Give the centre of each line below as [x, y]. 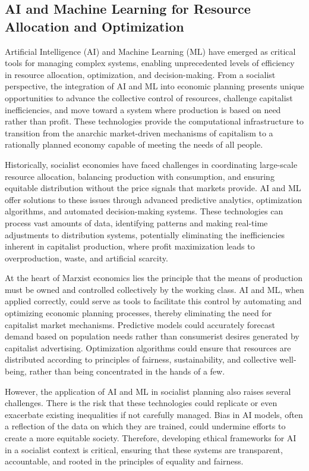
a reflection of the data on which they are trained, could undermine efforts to [145, 426]
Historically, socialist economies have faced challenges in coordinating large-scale [151, 164]
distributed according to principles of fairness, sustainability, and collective [141, 359]
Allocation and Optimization [94, 26]
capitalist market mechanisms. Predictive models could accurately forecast [140, 324]
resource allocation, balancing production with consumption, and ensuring [140, 176]
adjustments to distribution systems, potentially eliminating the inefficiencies [145, 234]
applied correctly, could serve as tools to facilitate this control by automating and [153, 301]
